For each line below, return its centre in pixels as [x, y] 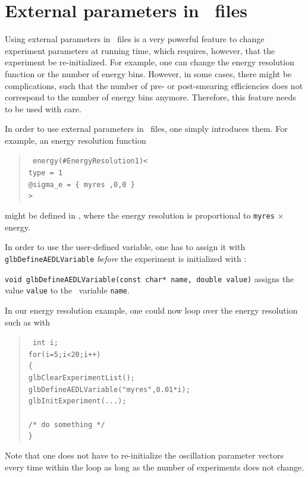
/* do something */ [67, 424]
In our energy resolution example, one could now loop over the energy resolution [151, 310]
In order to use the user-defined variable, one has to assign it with [125, 247]
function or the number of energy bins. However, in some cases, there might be [148, 73]
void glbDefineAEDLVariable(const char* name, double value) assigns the [150, 278]
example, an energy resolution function [76, 140]
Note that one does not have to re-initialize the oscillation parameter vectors [144, 455]
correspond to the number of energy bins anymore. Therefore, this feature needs [150, 97]
